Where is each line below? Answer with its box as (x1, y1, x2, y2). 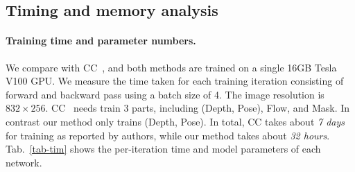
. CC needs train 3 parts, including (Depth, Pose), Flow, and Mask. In (45, 101, 350, 115)
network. (6, 155, 42, 169)
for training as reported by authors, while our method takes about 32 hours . (6, 128, 330, 142)
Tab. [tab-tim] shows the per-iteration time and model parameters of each (6, 141, 321, 156)
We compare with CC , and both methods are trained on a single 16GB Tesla (6, 60, 337, 74)
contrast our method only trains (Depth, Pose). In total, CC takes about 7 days (6, 114, 345, 128)
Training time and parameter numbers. (6, 33, 196, 48)
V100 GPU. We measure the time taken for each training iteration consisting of (6, 74, 344, 88)
